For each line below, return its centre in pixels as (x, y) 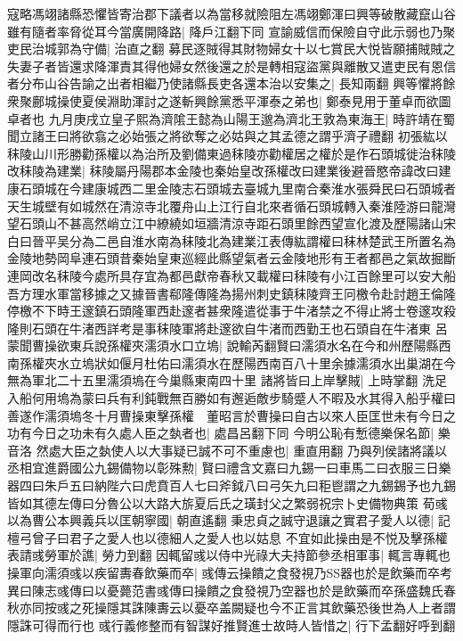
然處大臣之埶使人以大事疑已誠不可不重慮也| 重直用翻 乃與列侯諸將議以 (241, 450)
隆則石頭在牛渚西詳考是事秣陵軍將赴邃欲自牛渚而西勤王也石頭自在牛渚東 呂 (227, 328)
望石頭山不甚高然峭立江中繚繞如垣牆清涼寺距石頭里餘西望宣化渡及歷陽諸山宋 (231, 223)
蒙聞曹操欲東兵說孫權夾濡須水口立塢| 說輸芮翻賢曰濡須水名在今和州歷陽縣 (223, 345)
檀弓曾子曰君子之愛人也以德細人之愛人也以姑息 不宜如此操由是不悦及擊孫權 (227, 537)
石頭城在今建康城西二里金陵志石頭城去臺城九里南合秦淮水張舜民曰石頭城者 (237, 188)
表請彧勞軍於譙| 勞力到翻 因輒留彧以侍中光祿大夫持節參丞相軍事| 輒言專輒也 (229, 555)
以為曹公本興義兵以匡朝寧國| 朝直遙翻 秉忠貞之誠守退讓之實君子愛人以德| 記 (229, 520)
